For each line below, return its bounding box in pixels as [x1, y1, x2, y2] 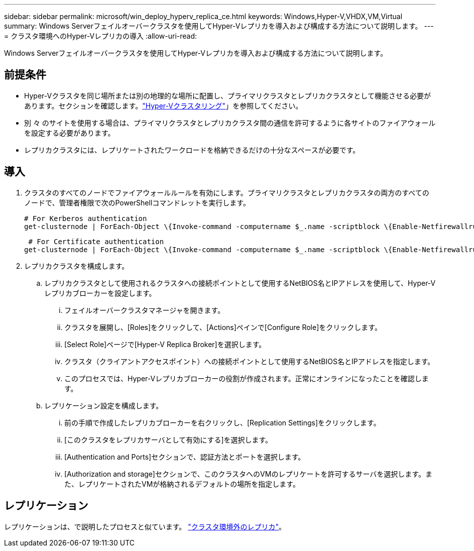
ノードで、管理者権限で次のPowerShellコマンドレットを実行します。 [24, 198, 250, 207]
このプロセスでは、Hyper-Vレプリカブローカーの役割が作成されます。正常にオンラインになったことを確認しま [64, 374, 429, 383]
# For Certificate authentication [28, 237, 164, 246]
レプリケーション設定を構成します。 [44, 401, 163, 410]
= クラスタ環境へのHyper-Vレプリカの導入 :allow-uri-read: [4, 32, 197, 40]
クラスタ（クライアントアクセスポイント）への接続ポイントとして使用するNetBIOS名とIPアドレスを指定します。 [64, 357, 435, 366]
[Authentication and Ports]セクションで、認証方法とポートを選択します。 [64, 452, 305, 461]
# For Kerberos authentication [24, 214, 147, 223]
